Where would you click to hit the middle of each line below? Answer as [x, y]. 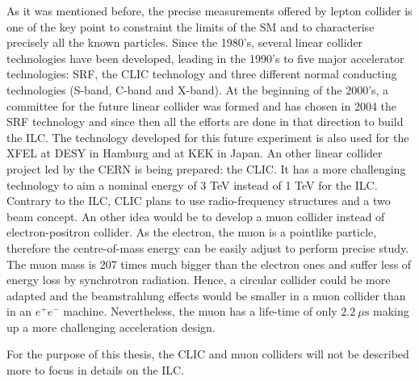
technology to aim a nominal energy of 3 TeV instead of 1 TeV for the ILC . [192, 184]
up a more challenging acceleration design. [111, 327]
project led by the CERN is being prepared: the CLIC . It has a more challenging [206, 168]
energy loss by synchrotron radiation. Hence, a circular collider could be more [199, 280]
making [391, 311]
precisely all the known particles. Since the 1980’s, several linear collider [185, 42]
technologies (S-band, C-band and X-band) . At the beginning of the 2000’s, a [198, 89]
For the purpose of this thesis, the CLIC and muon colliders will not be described [208, 354]
